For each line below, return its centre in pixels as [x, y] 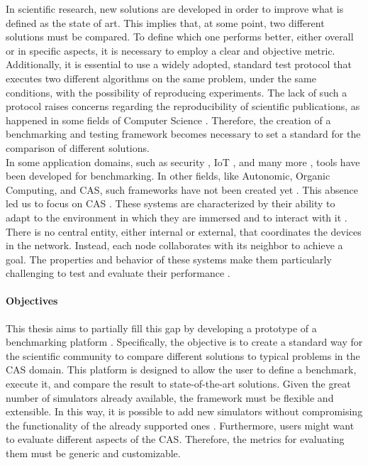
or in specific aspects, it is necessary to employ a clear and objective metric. [171, 50]
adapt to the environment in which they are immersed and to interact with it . [177, 217]
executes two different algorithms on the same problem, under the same [161, 78]
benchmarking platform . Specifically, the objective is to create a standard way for [184, 342]
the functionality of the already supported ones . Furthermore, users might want [180, 425]
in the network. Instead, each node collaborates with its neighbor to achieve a [174, 245]
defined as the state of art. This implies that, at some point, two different [165, 22]
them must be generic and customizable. [93, 453]
